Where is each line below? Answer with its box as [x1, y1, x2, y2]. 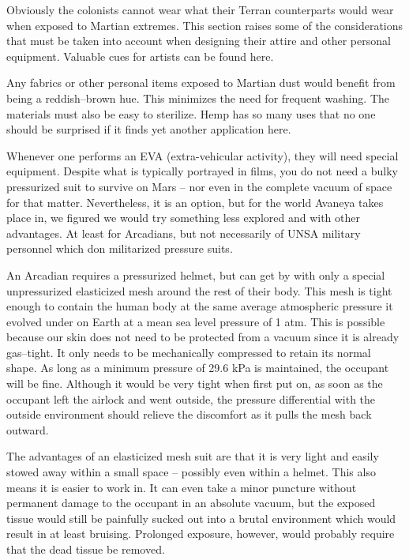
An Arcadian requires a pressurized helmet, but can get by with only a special [6, 266, 385, 283]
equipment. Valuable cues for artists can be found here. [6, 47, 274, 64]
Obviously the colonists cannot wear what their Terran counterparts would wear [6, 2, 394, 17]
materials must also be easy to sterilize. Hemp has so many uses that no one [6, 105, 376, 122]
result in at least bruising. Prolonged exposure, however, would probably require [6, 525, 395, 542]
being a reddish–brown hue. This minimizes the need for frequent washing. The [6, 89, 390, 106]
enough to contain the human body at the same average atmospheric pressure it [6, 298, 393, 314]
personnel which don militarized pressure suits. [6, 240, 233, 257]
